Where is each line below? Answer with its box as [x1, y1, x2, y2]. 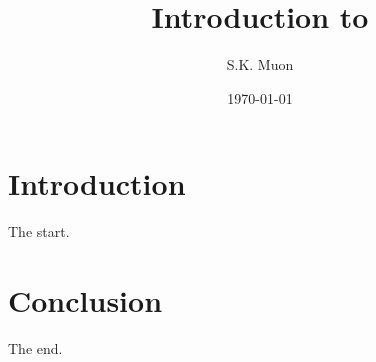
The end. [8, 337, 63, 358]
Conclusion [8, 280, 163, 321]
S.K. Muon [226, 54, 294, 75]
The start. [8, 221, 70, 242]
